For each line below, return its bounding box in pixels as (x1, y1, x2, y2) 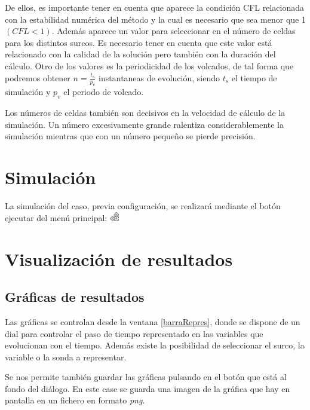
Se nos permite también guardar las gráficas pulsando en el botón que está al (5, 371, 287, 383)
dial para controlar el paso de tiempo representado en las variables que (5, 327, 263, 339)
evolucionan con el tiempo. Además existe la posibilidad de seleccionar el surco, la (5, 339, 305, 351)
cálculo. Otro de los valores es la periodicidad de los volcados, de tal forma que (5, 59, 294, 72)
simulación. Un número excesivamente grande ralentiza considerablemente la (5, 118, 284, 130)
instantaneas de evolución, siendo (99, 71, 220, 84)
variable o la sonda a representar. (5, 350, 127, 363)
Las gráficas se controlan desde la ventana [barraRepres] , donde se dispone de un (5, 315, 300, 328)
